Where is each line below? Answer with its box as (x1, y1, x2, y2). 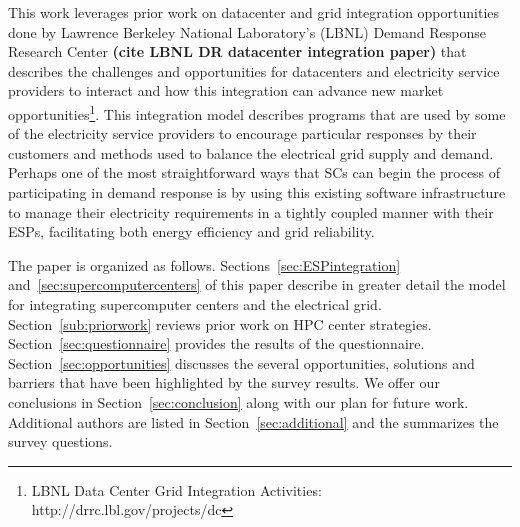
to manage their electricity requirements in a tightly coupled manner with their (8, 201, 494, 222)
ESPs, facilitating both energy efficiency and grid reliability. (8, 221, 375, 242)
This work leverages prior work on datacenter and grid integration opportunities (8, 2, 500, 22)
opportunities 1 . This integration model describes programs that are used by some (8, 100, 506, 124)
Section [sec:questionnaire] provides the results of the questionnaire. (8, 333, 425, 354)
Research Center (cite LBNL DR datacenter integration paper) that (8, 41, 467, 62)
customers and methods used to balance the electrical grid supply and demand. (8, 142, 494, 163)
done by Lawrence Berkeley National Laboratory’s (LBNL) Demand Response (8, 21, 486, 42)
